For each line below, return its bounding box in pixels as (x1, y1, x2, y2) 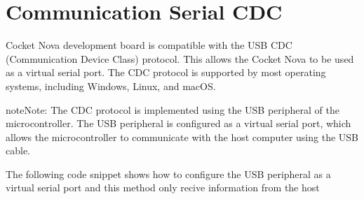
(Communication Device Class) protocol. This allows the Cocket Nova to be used (6, 51, 354, 66)
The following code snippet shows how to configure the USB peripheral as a (6, 166, 331, 181)
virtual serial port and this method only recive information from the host (6, 180, 320, 195)
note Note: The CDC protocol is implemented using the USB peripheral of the (6, 102, 339, 117)
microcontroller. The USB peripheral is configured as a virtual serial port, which (6, 116, 351, 131)
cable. (6, 143, 30, 158)
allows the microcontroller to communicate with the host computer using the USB (6, 129, 358, 144)
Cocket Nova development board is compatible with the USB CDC (6, 38, 292, 52)
